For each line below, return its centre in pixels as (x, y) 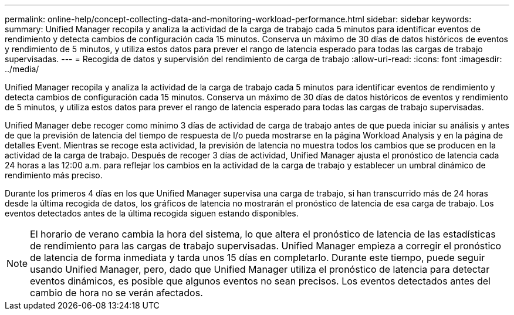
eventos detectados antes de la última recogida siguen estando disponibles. (152, 213)
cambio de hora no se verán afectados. (116, 293)
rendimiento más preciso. (54, 175)
